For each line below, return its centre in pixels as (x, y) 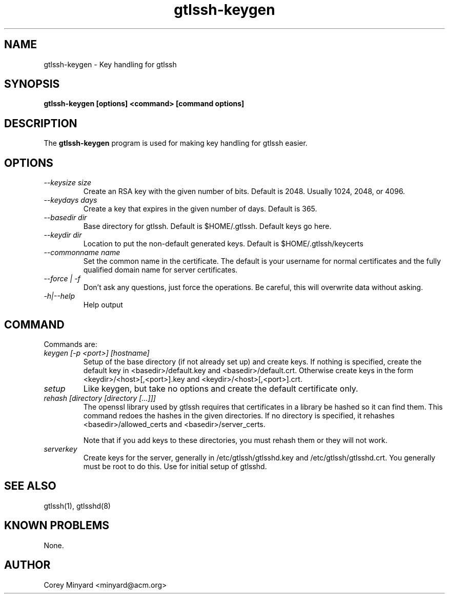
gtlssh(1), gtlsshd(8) (77, 506)
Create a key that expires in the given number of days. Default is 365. (200, 209)
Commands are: (70, 344)
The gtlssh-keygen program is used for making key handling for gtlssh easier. (176, 143)
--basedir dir (65, 218)
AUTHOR (27, 565)
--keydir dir (63, 235)
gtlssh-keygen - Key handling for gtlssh (110, 64)
